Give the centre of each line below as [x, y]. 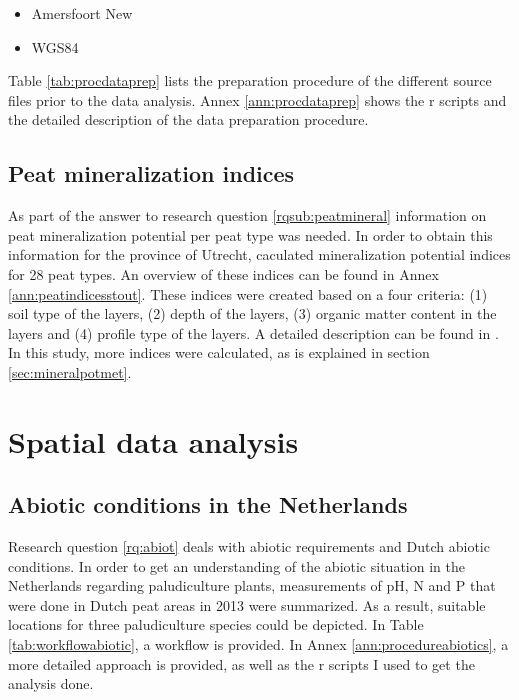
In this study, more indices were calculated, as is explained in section [219, 352]
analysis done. [51, 683]
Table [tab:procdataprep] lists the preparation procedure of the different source [250, 80]
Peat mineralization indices [151, 173]
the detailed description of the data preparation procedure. [188, 119]
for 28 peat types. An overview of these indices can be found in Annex [223, 273]
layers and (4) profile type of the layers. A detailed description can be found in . [253, 332]
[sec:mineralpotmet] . [70, 371]
